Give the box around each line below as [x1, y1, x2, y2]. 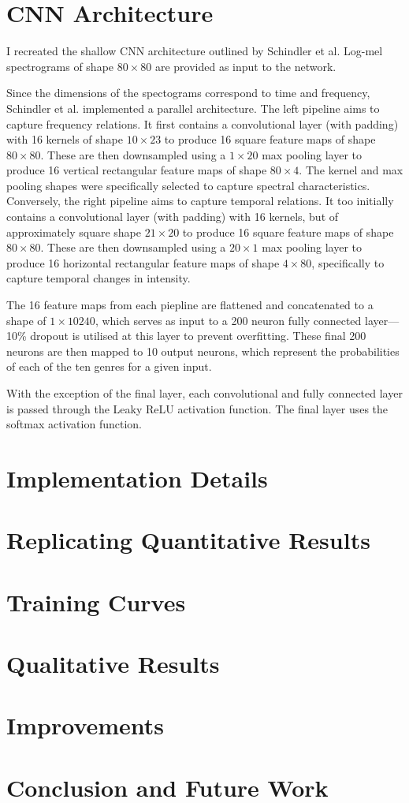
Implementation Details [6, 461, 268, 494]
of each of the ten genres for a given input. [6, 358, 212, 375]
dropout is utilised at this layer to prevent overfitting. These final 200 [30, 327, 366, 344]
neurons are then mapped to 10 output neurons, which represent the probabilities [6, 342, 400, 359]
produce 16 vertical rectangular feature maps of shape [6, 162, 267, 178]
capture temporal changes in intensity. [6, 270, 191, 286]
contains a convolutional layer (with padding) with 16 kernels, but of [6, 208, 339, 225]
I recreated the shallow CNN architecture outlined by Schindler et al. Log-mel [6, 43, 383, 59]
